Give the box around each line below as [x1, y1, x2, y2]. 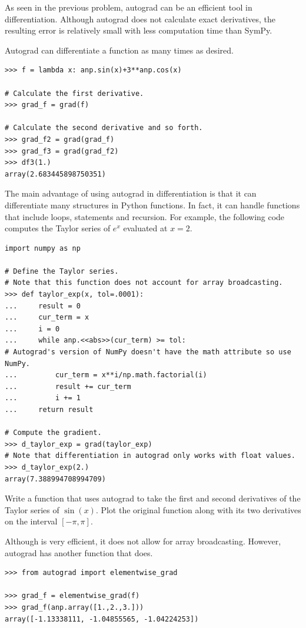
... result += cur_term [5, 382, 131, 391]
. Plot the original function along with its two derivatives [95, 503, 301, 516]
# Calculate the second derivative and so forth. [5, 124, 203, 132]
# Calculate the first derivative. [5, 89, 144, 98]
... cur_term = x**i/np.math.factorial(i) [5, 371, 207, 380]
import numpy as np [5, 244, 81, 252]
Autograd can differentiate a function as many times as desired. [5, 44, 234, 56]
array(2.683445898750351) [5, 170, 106, 178]
